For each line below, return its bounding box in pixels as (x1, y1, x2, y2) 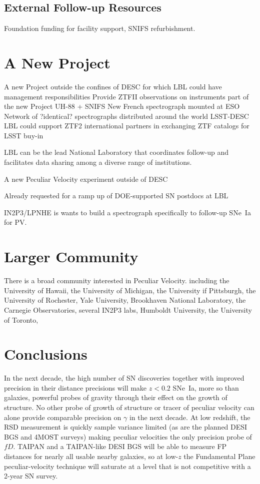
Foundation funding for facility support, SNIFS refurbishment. (4, 23, 195, 33)
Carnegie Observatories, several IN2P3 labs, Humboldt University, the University (4, 304, 252, 315)
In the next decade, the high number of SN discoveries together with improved (4, 373, 244, 383)
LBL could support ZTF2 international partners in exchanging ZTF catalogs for (4, 120, 249, 131)
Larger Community (4, 246, 138, 267)
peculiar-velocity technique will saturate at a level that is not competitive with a (4, 461, 251, 471)
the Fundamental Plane (183, 451, 255, 462)
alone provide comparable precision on (4, 412, 121, 422)
